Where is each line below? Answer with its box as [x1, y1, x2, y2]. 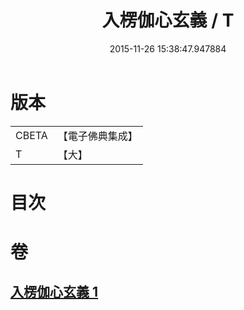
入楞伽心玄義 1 [10, 284, 99, 301]
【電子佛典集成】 [57, 129, 138, 143]
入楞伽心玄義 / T [101, 9, 235, 32]
